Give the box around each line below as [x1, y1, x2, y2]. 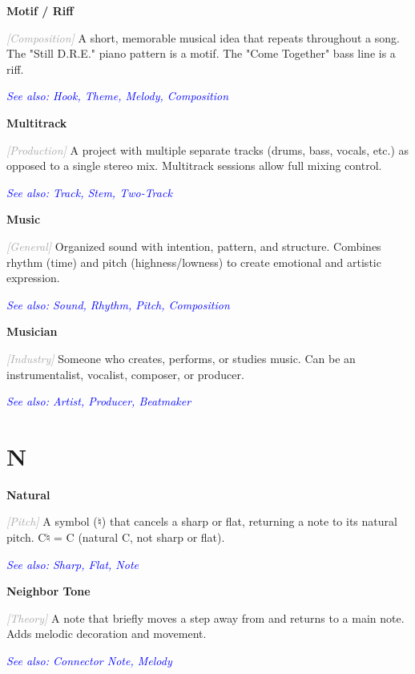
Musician [6, 323, 58, 340]
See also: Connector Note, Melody [6, 652, 172, 668]
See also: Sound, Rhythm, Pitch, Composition [6, 296, 230, 313]
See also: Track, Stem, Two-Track [6, 184, 172, 200]
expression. [6, 269, 60, 286]
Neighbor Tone [6, 583, 91, 599]
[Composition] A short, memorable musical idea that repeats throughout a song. [6, 29, 400, 46]
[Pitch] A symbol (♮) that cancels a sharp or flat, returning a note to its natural [6, 513, 397, 530]
